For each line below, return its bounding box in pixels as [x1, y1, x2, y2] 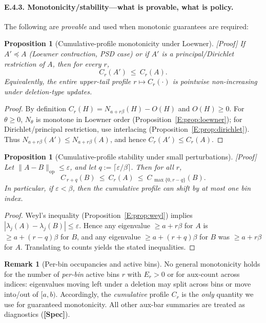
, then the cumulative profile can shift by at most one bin [72, 183, 251, 193]
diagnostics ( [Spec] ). [4, 309, 70, 319]
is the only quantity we [181, 289, 254, 299]
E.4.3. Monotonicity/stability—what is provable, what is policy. [4, 1, 234, 12]
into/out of [4, 289, 38, 299]
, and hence [110, 134, 146, 144]
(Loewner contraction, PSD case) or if [29, 48, 149, 58]
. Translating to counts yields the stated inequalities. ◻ [20, 241, 195, 252]
